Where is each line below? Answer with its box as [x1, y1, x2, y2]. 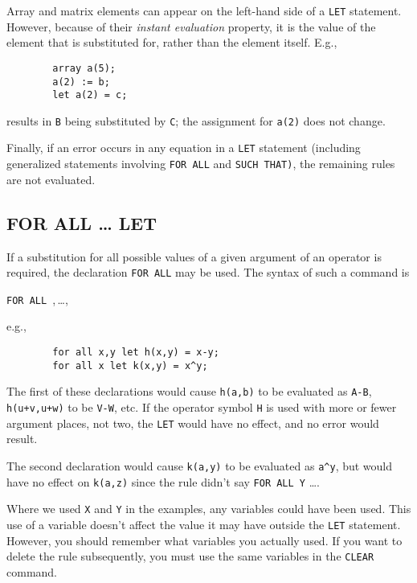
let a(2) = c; [52, 89, 128, 101]
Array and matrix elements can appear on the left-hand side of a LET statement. [6, 2, 402, 18]
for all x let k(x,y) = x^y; [52, 359, 208, 372]
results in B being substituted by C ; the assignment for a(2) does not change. [6, 112, 386, 129]
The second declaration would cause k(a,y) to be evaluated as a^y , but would [6, 457, 393, 474]
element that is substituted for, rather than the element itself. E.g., [6, 34, 337, 51]
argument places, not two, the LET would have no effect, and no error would [6, 414, 379, 431]
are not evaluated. [6, 170, 96, 187]
